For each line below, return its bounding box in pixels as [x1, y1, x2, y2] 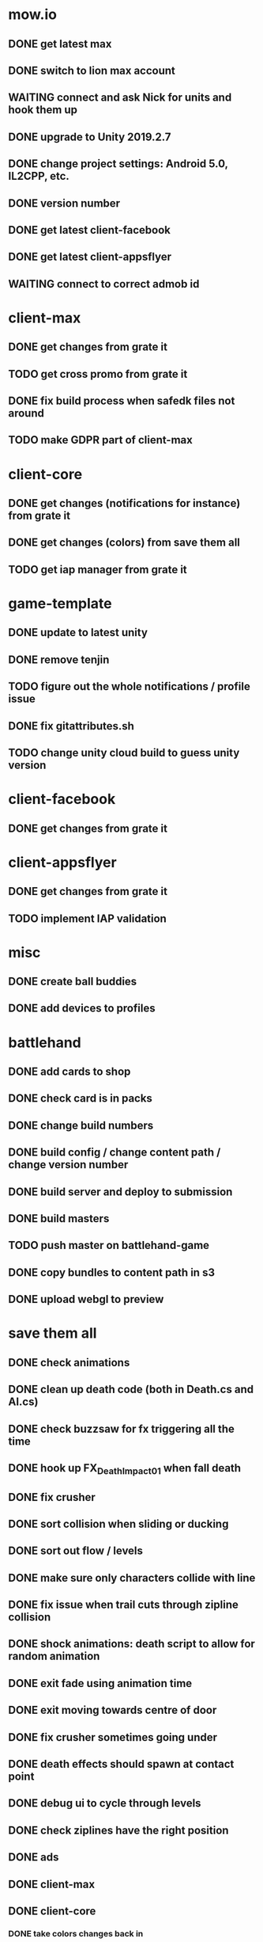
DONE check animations [8, 1356, 130, 1369]
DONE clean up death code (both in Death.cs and [8, 1383, 254, 1396]
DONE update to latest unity [8, 626, 148, 639]
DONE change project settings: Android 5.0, [8, 157, 228, 171]
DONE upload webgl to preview [8, 1293, 164, 1306]
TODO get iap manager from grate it [8, 562, 187, 576]
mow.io [8, 6, 58, 24]
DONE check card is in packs [8, 1091, 152, 1106]
